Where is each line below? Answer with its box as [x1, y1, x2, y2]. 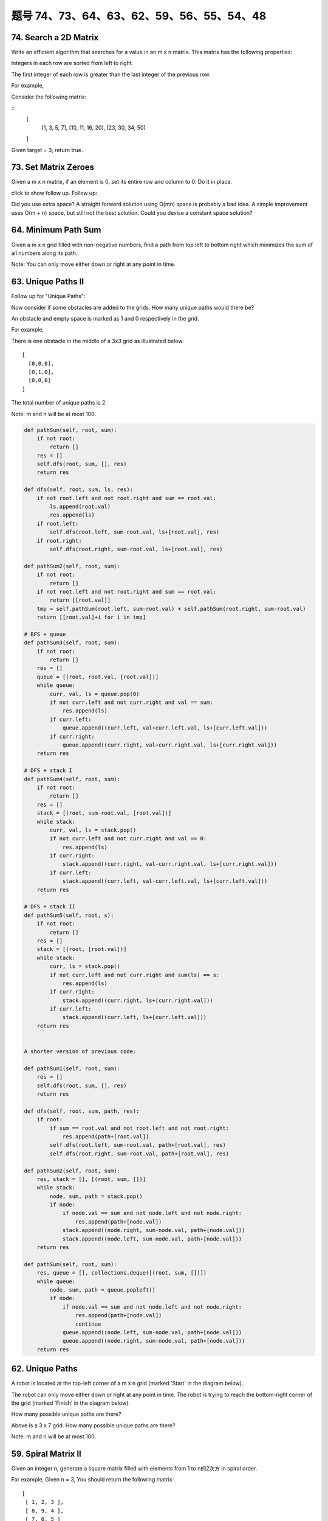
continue [75, 1320, 101, 1328]
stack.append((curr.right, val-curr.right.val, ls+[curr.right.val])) [62, 861, 278, 868]
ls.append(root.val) [49, 503, 111, 510]
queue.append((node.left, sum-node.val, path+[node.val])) [62, 1329, 242, 1335]
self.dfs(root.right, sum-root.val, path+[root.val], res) [49, 1150, 230, 1157]
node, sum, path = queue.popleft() [49, 1286, 156, 1293]
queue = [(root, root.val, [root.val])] [36, 673, 159, 680]
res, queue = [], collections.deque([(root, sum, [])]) [36, 1269, 207, 1276]
